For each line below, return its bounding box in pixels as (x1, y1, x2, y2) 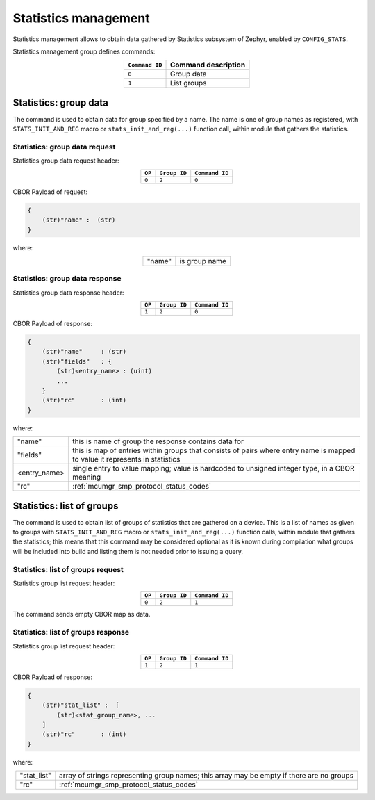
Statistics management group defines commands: (12, 47, 156, 56)
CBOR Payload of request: (12, 188, 88, 196)
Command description (169, 60, 246, 70)
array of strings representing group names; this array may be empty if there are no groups (59, 771, 354, 781)
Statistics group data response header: (12, 288, 124, 297)
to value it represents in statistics (72, 455, 181, 464)
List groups (169, 79, 207, 88)
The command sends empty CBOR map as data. (12, 610, 151, 619)
